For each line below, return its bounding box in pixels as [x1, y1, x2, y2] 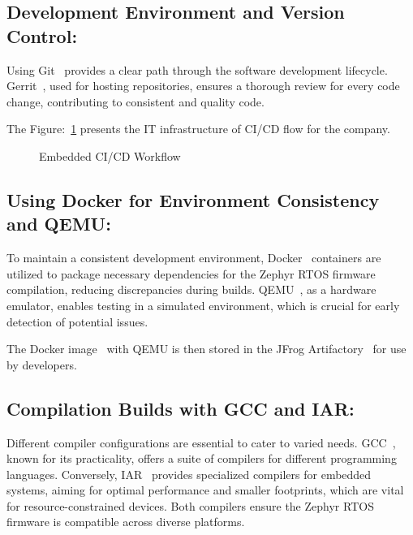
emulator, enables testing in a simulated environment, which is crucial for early [6, 296, 400, 313]
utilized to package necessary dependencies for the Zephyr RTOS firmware [6, 265, 376, 282]
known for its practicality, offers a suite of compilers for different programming [6, 450, 397, 467]
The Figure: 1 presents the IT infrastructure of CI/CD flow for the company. [6, 120, 390, 137]
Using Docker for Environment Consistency [6, 187, 380, 212]
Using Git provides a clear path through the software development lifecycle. [6, 61, 388, 78]
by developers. [6, 356, 77, 373]
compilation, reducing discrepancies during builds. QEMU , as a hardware [6, 281, 376, 298]
